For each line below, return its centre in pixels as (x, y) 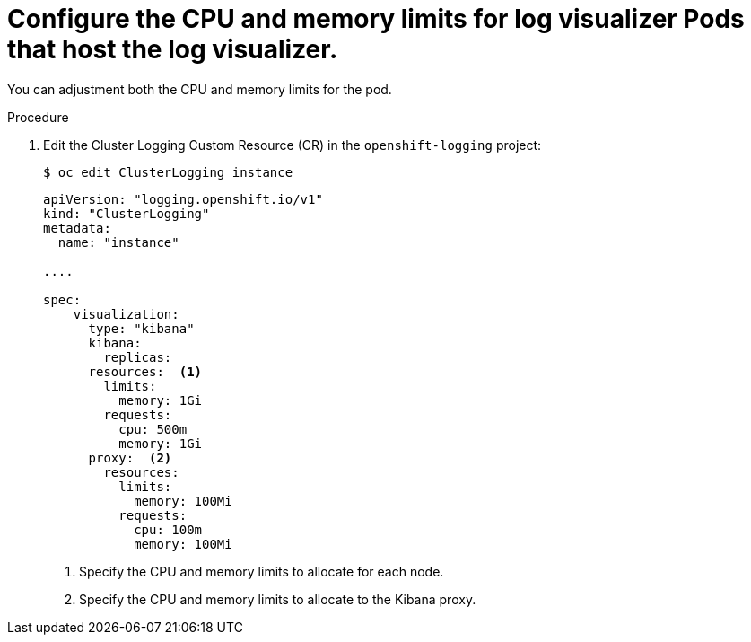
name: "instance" (118, 242)
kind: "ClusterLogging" (127, 213)
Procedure (38, 117)
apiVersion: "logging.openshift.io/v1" (183, 199)
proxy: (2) (130, 457)
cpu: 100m (168, 529)
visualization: (126, 314)
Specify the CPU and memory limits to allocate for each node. (262, 571)
